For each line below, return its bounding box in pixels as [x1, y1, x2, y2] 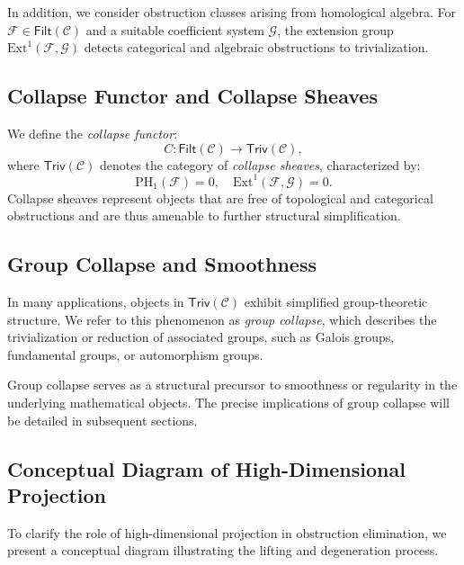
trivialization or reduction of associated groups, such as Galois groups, [7, 327, 395, 346]
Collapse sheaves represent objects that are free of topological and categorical [7, 188, 433, 207]
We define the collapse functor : [7, 123, 178, 142]
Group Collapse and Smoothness [7, 250, 317, 278]
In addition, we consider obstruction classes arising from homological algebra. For [7, 3, 457, 21]
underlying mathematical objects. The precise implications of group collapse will [7, 393, 450, 412]
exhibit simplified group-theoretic [244, 292, 428, 311]
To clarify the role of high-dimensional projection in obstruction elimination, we [7, 523, 447, 542]
